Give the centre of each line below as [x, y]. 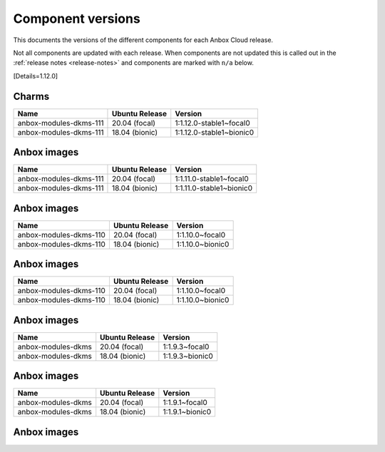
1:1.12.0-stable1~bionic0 [215, 132]
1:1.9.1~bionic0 [187, 412]
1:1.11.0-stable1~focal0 [212, 179]
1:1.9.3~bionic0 [188, 356]
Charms [31, 96]
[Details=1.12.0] [36, 76]
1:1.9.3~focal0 [186, 346]
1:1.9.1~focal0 [185, 403]
